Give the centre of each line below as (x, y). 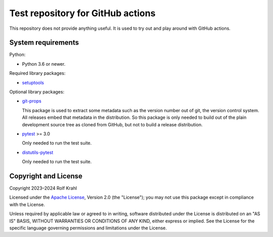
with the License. (27, 204)
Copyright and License (46, 176)
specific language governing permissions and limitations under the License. (88, 228)
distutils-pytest (38, 152)
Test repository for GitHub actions (82, 13)
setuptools (33, 82)
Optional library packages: (37, 92)
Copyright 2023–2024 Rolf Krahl (43, 188)
